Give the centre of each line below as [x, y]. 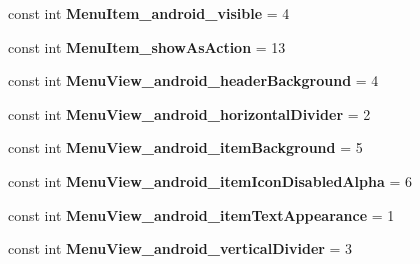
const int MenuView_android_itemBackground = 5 [185, 147]
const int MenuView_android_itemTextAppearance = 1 [201, 214]
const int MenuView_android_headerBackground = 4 [193, 80]
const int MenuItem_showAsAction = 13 [147, 46]
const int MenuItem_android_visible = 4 [149, 13]
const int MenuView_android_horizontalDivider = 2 [189, 113]
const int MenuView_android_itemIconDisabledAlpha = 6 [210, 180]
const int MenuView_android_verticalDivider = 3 [180, 248]
